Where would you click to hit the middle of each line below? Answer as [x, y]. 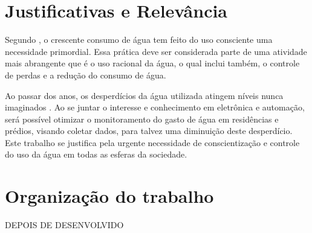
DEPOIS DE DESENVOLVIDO [64, 225]
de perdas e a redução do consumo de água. [86, 75]
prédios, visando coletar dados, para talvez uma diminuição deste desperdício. [149, 131]
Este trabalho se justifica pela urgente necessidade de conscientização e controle [152, 142]
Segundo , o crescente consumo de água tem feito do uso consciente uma [139, 40]
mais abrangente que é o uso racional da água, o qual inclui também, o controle [152, 63]
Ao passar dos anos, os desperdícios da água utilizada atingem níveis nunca [144, 95]
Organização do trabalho [109, 196]
